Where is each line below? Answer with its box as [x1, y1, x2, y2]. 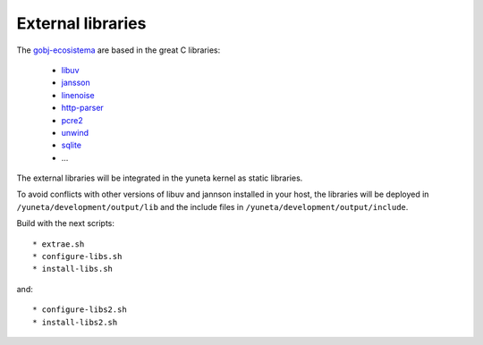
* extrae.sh [32, 239, 85, 249]
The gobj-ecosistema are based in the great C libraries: [16, 45, 221, 55]
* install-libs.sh [32, 264, 114, 274]
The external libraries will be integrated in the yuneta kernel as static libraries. [16, 172, 303, 183]
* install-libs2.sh [32, 317, 118, 327]
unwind [61, 127, 89, 138]
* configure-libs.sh [32, 251, 123, 262]
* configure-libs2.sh [32, 305, 127, 315]
